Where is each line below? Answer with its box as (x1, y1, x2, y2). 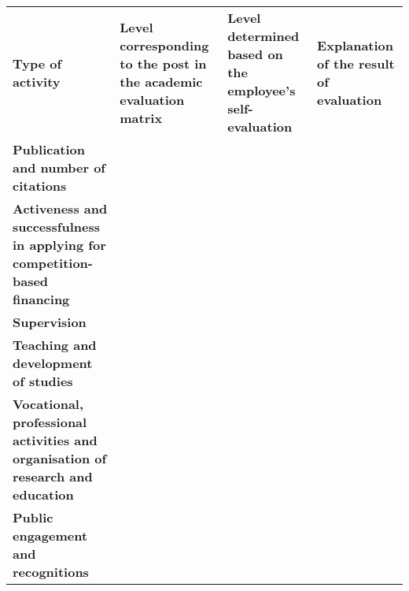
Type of (13, 54, 62, 72)
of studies (13, 372, 73, 390)
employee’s (227, 81, 296, 99)
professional (13, 413, 87, 431)
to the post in (120, 54, 207, 72)
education (13, 485, 74, 504)
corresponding (120, 35, 209, 54)
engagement (13, 526, 88, 545)
